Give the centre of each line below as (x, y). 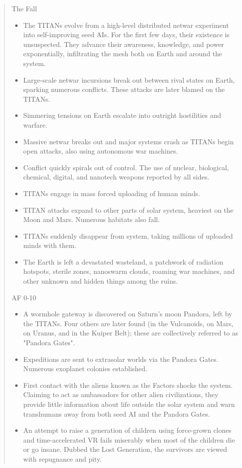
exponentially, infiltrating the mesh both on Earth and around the (123, 54)
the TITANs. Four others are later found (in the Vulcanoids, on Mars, (128, 323)
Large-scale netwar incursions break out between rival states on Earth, (129, 79)
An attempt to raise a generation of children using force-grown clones (127, 430)
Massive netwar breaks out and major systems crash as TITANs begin (128, 141)
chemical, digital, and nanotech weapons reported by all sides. (116, 177)
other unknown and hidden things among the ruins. (100, 281)
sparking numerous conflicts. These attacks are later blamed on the (124, 89)
